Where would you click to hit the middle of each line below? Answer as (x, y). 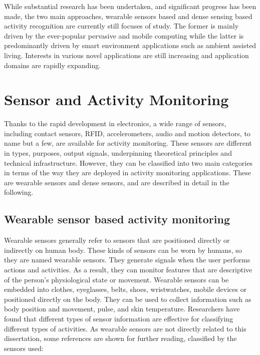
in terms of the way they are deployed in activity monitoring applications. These (128, 172)
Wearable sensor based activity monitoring (117, 219)
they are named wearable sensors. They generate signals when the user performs (127, 260)
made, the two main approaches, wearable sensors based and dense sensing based (128, 16)
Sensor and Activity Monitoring (116, 99)
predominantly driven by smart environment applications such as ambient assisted (130, 45)
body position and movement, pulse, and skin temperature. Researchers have (122, 309)
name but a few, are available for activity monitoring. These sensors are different (128, 143)
